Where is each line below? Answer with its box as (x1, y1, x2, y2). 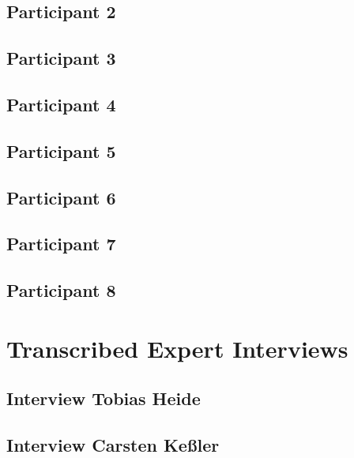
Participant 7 (6, 231, 116, 256)
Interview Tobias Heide (6, 386, 201, 411)
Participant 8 (6, 278, 116, 302)
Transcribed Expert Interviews (6, 332, 348, 364)
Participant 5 (6, 138, 116, 163)
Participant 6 (6, 185, 116, 209)
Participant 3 (6, 46, 116, 70)
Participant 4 (6, 92, 116, 116)
